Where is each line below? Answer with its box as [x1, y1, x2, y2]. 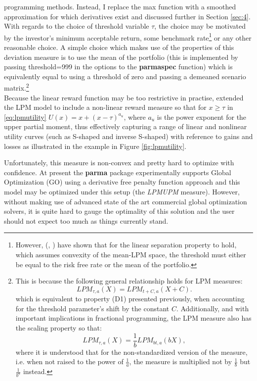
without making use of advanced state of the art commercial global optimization [4, 196, 247, 206]
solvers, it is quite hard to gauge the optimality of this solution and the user [4, 206, 235, 216]
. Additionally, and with [176, 303, 249, 313]
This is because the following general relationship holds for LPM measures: [15, 276, 243, 286]
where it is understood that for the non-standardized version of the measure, [15, 346, 248, 357]
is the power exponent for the [157, 111, 247, 122]
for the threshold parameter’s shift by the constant [15, 303, 170, 313]
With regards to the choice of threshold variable [4, 21, 149, 31]
